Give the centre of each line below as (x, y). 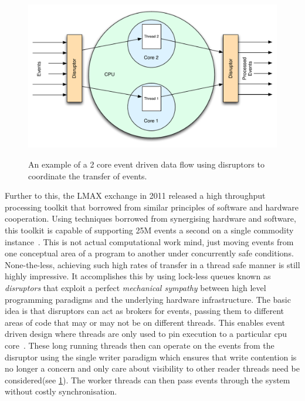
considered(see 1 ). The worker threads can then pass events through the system (148, 380)
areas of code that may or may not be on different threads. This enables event (145, 322)
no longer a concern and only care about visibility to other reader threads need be (152, 368)
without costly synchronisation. (61, 391)
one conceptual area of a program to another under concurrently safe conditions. (149, 253)
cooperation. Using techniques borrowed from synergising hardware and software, (150, 218)
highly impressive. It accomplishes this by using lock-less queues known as (138, 276)
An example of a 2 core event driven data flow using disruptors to (146, 164)
